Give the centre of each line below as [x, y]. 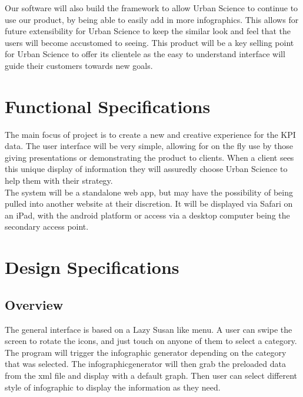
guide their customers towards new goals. [79, 65]
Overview [34, 304]
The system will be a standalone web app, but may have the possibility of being [149, 192]
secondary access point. [47, 226]
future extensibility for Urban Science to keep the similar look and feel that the [148, 31]
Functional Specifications [108, 106]
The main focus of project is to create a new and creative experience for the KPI [150, 134]
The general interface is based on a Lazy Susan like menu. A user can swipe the [149, 329]
